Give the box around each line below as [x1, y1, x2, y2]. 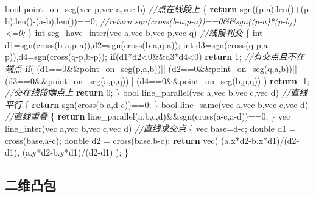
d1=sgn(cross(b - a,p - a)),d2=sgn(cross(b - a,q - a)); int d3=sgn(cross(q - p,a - [5, 38, 271, 51]
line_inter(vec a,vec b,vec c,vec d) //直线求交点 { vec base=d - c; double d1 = [5, 121, 296, 134]
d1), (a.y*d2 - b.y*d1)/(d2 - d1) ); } [5, 146, 129, 159]
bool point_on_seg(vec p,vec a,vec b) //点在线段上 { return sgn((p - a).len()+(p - [5, 2, 312, 15]
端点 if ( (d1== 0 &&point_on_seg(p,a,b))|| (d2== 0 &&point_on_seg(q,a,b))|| [5, 62, 297, 74]
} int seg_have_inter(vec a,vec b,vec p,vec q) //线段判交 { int [27, 26, 263, 39]
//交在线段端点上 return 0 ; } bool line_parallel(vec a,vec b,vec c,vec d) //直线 [5, 86, 307, 99]
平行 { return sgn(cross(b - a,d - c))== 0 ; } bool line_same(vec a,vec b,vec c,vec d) [5, 98, 309, 110]
